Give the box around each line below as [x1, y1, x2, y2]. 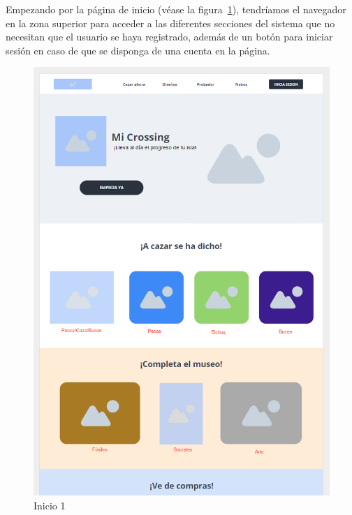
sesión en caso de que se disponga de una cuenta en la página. [6, 43, 270, 57]
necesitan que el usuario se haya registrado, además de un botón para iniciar [6, 29, 333, 44]
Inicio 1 [34, 498, 66, 513]
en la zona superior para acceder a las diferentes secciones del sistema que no [6, 15, 335, 30]
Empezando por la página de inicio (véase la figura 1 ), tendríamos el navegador [6, 2, 346, 16]
